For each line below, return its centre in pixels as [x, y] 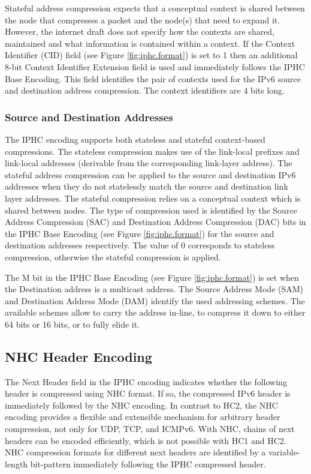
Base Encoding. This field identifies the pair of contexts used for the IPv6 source [153, 78]
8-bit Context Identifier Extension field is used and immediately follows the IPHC [155, 66]
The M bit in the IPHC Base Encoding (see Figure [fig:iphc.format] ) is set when [152, 277]
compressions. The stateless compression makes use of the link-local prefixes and [152, 151]
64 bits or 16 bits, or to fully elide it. [73, 324]
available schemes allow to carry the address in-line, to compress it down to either [155, 312]
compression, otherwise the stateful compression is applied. [113, 256]
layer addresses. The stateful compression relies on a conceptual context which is [153, 198]
